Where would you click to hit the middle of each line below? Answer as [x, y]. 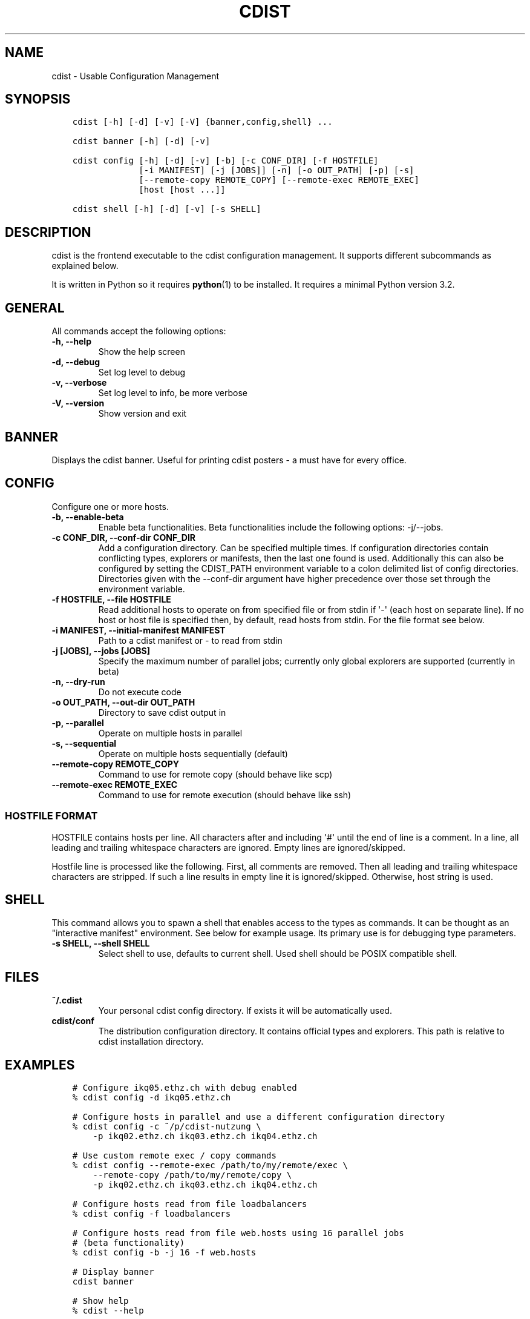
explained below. [85, 266]
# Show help [100, 1301]
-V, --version [78, 403]
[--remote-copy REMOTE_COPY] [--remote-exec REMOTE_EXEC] [279, 180]
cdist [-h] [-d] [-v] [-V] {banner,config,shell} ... [202, 122]
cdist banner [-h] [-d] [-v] [141, 141]
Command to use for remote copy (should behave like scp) [215, 774]
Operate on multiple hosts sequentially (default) [193, 753]
